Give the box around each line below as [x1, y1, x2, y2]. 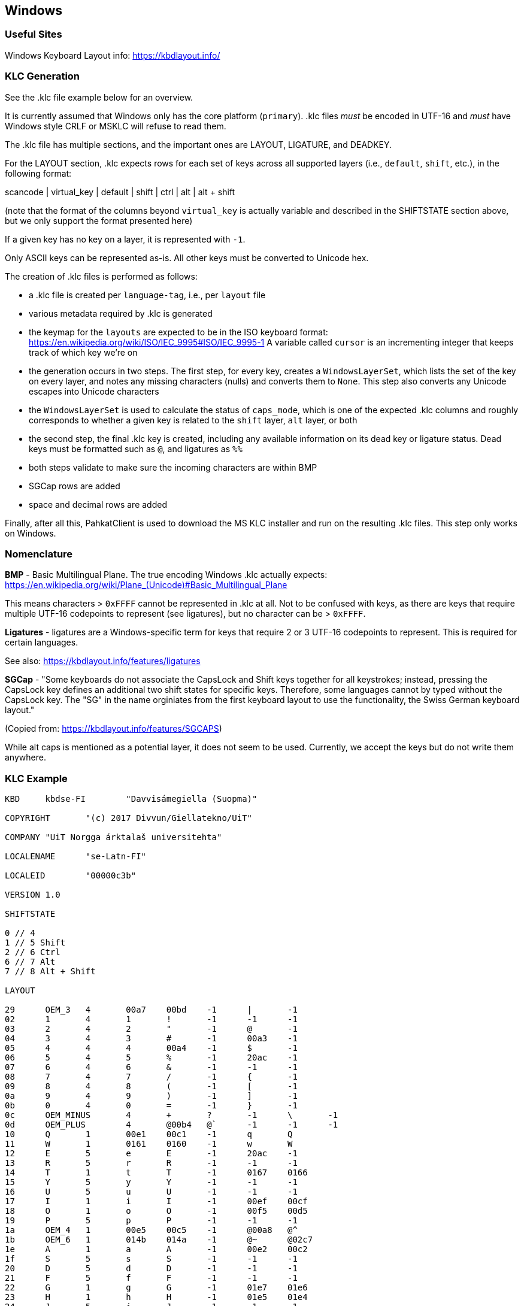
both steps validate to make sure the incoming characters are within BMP [29, 462, 317, 472]
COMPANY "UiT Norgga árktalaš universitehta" [5, 832, 222, 843]
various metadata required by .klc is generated [29, 308, 213, 319]
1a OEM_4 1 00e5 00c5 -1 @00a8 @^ [5, 1225, 298, 1235]
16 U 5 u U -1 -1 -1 [5, 1187, 298, 1197]
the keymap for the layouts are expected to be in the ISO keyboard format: [29, 326, 328, 337]
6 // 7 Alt [5, 957, 56, 967]
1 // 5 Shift [5, 938, 66, 948]
